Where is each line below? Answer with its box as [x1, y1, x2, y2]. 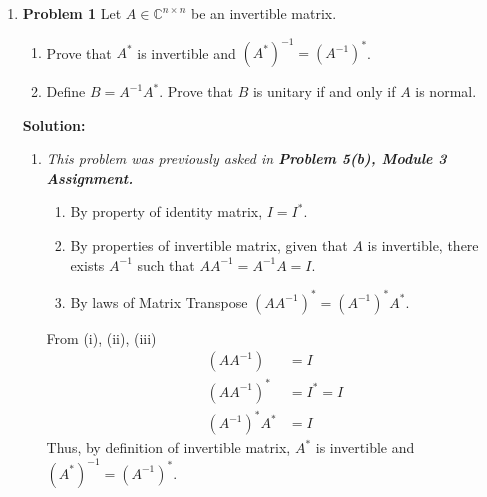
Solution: [22, 114, 86, 135]
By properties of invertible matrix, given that [70, 235, 348, 256]
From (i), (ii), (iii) [46, 327, 157, 348]
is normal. [415, 81, 477, 102]
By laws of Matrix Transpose [70, 291, 248, 312]
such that [137, 254, 195, 275]
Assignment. [46, 167, 134, 188]
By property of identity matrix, [70, 201, 263, 222]
